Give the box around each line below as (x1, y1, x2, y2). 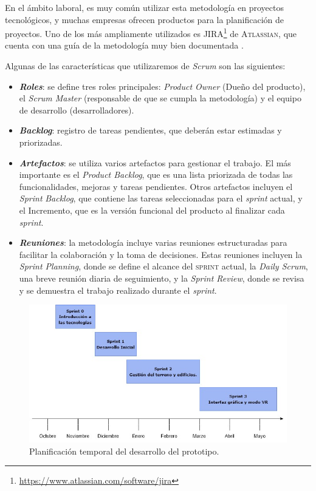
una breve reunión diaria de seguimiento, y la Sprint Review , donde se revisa (19, 271, 304, 284)
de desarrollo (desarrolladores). (19, 103, 134, 116)
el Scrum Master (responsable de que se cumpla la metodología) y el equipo (19, 92, 301, 104)
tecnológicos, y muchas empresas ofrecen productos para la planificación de (5, 13, 284, 25)
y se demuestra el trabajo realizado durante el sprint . (19, 283, 217, 296)
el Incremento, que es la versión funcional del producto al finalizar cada (19, 203, 285, 216)
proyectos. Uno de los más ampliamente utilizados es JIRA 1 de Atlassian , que (5, 25, 297, 39)
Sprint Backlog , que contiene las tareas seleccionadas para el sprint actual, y (19, 192, 303, 205)
